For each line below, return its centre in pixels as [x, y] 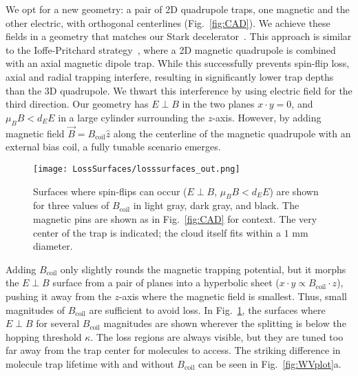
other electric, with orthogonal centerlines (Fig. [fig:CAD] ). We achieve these [168, 22]
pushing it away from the [59, 296]
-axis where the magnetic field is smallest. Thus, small [233, 296]
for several [58, 323]
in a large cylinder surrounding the [131, 117]
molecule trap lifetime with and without [90, 363]
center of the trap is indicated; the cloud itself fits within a [157, 232]
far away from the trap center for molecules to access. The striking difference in [173, 350]
